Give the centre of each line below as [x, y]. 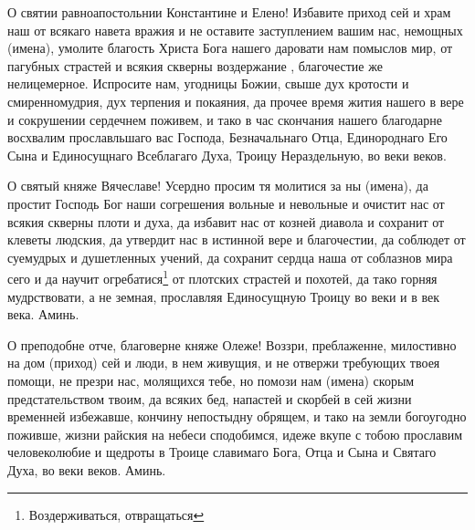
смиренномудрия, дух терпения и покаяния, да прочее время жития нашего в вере [236, 101]
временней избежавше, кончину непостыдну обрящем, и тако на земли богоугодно [237, 416]
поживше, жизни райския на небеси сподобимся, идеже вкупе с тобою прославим [235, 434]
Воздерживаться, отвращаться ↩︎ [116, 514]
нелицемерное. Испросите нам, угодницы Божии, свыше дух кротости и [208, 83]
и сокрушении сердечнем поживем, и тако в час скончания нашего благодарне [225, 119]
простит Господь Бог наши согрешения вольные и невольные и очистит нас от [226, 203]
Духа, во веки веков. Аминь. [87, 469]
